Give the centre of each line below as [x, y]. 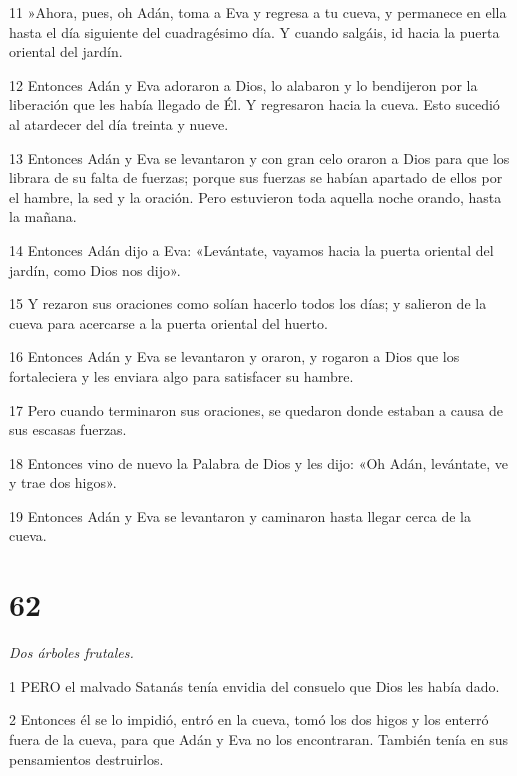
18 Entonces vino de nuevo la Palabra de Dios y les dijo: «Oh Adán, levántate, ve [259, 462]
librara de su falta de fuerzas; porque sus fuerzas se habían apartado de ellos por [256, 177]
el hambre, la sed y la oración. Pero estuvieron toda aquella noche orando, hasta [255, 196]
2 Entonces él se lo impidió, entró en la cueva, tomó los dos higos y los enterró [249, 719]
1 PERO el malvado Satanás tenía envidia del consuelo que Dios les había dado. [254, 685]
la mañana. [43, 216]
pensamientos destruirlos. [86, 758]
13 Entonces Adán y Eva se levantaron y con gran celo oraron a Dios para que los [259, 157]
